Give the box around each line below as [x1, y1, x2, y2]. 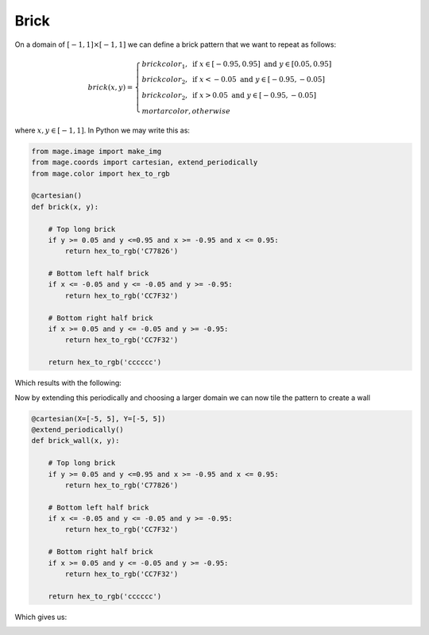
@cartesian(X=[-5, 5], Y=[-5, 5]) [31, 414, 166, 423]
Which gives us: [14, 612, 68, 622]
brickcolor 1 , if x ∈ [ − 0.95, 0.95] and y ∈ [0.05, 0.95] [141, 60, 332, 71]
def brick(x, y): [31, 202, 99, 211]
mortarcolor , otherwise [141, 106, 230, 115]
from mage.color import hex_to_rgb [31, 169, 170, 178]
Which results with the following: [14, 378, 122, 388]
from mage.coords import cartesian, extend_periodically [31, 158, 258, 167]
